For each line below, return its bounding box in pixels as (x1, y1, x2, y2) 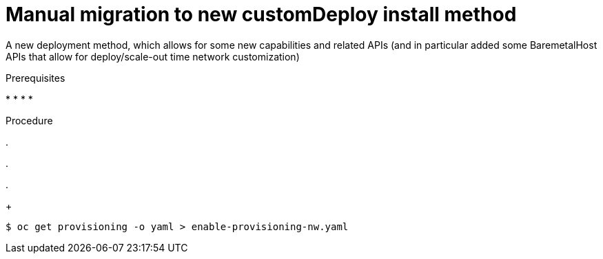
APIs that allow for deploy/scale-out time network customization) (6, 50, 300, 63)
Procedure (6, 114, 53, 126)
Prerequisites (6, 71, 65, 84)
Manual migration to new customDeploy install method (6, 3, 517, 26)
